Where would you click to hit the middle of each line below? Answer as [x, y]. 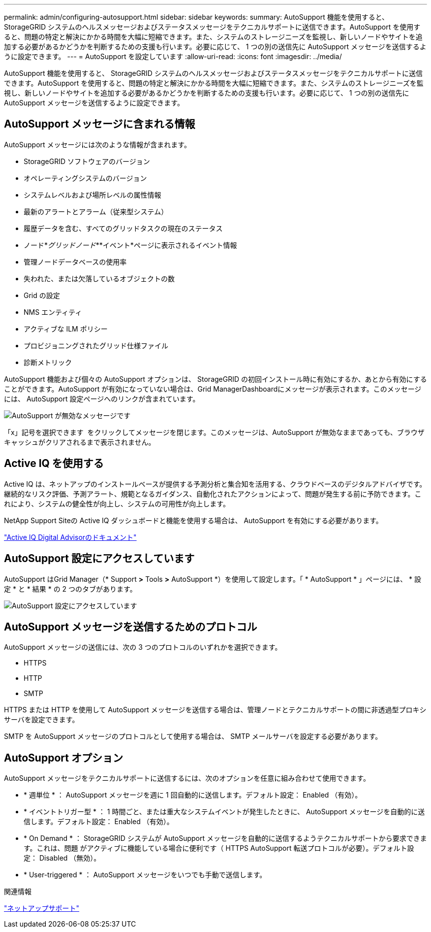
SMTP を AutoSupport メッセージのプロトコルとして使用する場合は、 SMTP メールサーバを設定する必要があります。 [193, 736]
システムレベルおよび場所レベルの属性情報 [92, 195]
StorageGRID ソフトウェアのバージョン [87, 161]
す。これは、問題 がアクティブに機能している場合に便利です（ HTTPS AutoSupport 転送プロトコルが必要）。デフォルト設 [219, 848]
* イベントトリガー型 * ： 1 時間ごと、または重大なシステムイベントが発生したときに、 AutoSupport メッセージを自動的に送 [224, 812]
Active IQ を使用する [54, 464]
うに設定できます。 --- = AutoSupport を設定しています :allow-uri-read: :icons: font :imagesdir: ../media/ [173, 56]
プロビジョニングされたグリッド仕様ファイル [96, 345]
